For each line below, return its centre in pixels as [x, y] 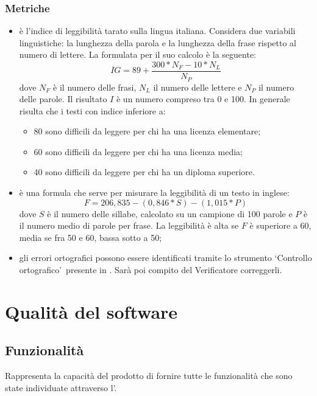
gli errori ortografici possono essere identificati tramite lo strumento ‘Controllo [166, 258]
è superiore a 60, [280, 225]
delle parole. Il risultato [63, 99]
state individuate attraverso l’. [61, 387]
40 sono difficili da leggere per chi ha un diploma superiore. [144, 172]
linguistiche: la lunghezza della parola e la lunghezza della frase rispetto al [158, 42]
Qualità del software [91, 311]
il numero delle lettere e [198, 87]
